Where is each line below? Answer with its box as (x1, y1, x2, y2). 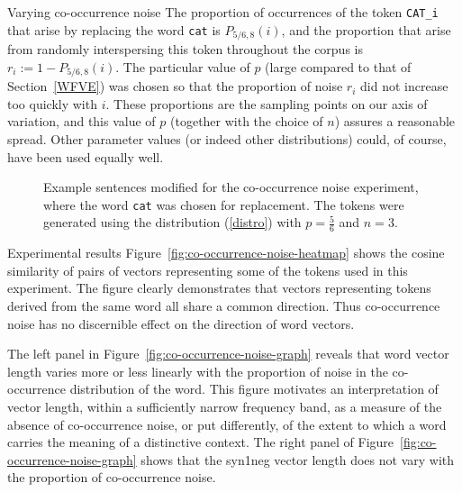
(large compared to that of (265, 57, 412, 76)
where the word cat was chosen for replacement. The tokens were (43, 195, 404, 214)
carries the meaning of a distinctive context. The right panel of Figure (7, 433, 394, 451)
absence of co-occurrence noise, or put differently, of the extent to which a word (7, 415, 447, 433)
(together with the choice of (170, 112, 323, 131)
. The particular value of (115, 57, 250, 76)
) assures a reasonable (334, 112, 456, 131)
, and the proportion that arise (281, 20, 451, 39)
